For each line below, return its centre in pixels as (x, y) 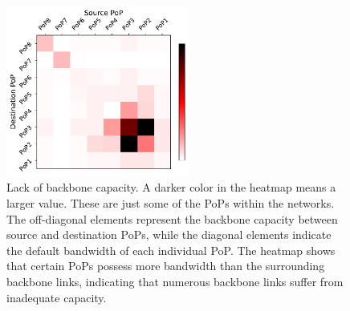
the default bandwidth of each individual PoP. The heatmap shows (171, 250)
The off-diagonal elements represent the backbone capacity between (172, 218)
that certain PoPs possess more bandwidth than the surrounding (166, 266)
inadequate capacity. (57, 297)
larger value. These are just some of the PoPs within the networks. (171, 203)
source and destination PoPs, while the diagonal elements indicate (169, 234)
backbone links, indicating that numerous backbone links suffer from (175, 281)
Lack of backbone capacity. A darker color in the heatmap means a (171, 187)
